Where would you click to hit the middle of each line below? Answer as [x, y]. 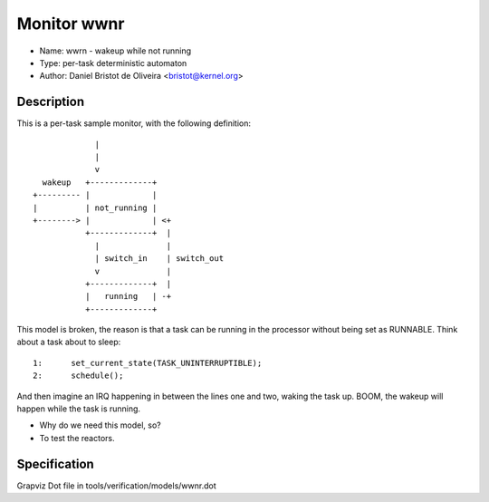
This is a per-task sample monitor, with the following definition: [134, 123]
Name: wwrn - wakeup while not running [115, 51]
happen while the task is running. [78, 409]
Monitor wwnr [71, 24]
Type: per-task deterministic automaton [113, 63]
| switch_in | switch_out [159, 259]
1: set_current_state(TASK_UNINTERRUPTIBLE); [148, 363]
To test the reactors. [77, 438]
